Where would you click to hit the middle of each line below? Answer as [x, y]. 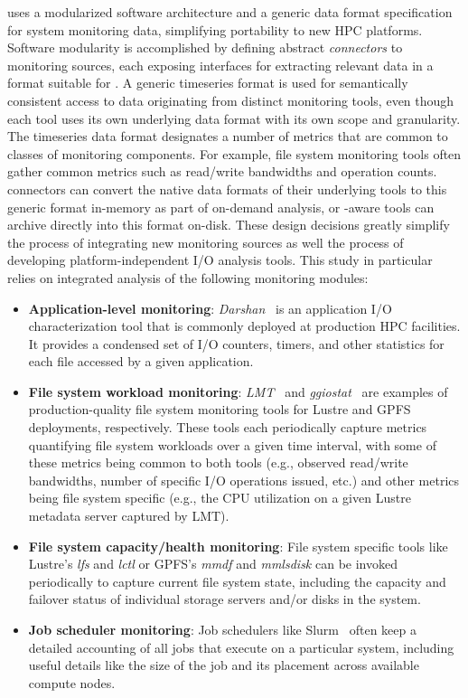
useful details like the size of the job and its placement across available [224, 665]
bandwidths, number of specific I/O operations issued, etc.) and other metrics [244, 480]
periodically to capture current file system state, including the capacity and [237, 581]
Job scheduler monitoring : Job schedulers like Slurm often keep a [222, 629]
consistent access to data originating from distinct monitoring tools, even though [231, 100]
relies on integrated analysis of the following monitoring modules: [188, 277]
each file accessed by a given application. [141, 361]
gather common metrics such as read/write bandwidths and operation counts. [222, 171]
